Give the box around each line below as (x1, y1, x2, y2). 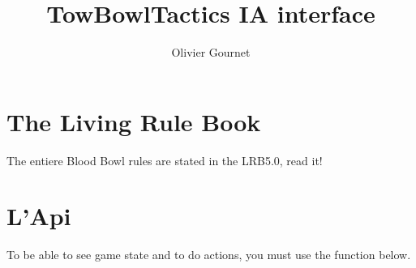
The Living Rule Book (6, 104, 261, 138)
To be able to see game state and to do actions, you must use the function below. (6, 246, 411, 263)
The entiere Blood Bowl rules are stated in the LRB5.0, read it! (6, 151, 323, 168)
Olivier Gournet (171, 44, 251, 61)
